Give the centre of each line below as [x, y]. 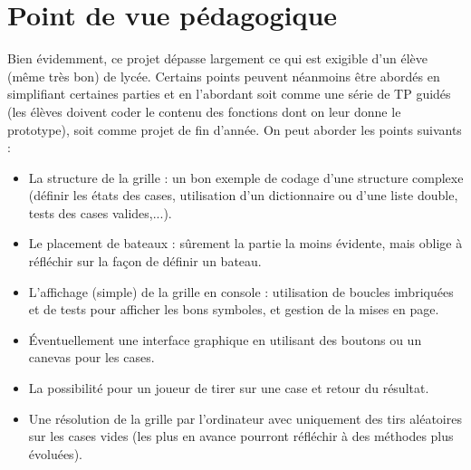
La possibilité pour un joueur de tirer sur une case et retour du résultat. [229, 388]
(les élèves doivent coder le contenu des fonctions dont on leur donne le [204, 111]
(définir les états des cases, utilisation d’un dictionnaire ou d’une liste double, [243, 195]
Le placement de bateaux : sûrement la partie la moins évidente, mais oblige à [245, 243]
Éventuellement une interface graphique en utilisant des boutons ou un [225, 339]
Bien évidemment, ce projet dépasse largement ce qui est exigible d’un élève [217, 58]
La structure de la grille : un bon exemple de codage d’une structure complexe [246, 177]
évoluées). [55, 453]
